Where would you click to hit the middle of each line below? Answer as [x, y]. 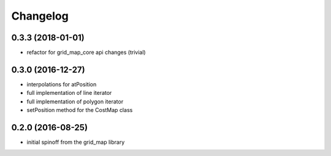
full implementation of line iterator [69, 93]
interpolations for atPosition [62, 84]
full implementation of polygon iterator [75, 102]
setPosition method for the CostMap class [80, 110]
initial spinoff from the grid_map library [76, 142]
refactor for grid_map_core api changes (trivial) [86, 53]
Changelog [40, 16]
